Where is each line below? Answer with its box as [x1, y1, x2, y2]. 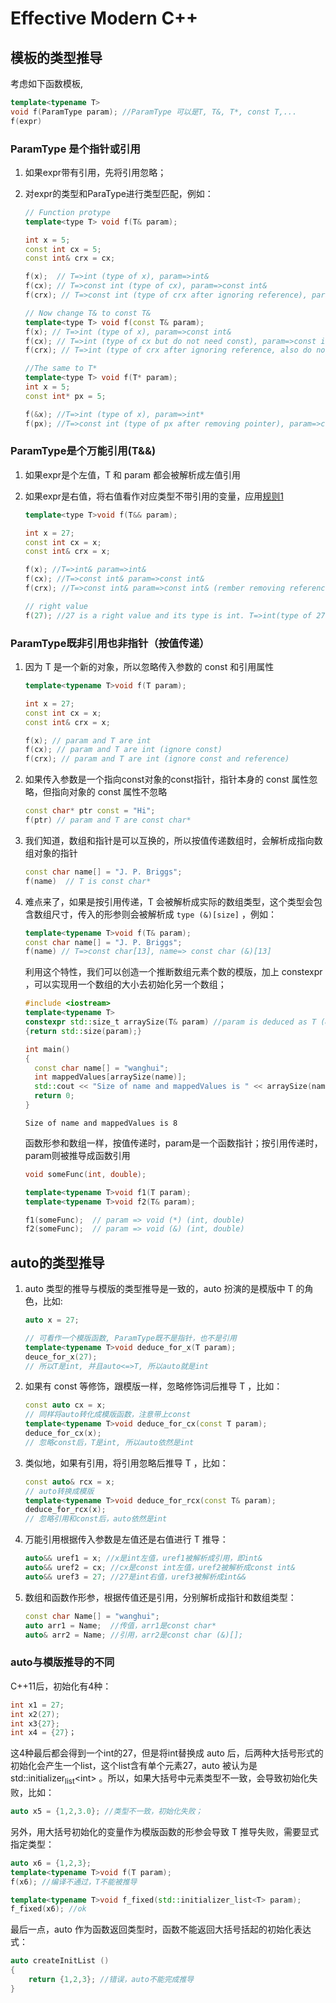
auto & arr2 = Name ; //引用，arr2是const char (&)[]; [24, 1630, 244, 1640]
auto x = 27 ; [24, 1315, 80, 1326]
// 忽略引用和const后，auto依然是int [24, 1514, 168, 1524]
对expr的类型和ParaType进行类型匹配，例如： [24, 187, 214, 199]
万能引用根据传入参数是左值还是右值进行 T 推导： [24, 1533, 229, 1546]
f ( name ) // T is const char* [24, 876, 152, 886]
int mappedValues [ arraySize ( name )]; [34, 1072, 187, 1082]
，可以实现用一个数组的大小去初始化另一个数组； [24, 978, 227, 991]
